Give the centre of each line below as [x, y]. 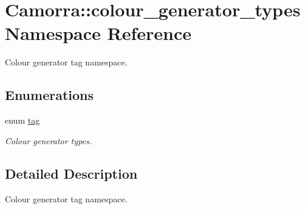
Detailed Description [71, 173]
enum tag [22, 120]
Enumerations [50, 95]
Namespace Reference [98, 33]
